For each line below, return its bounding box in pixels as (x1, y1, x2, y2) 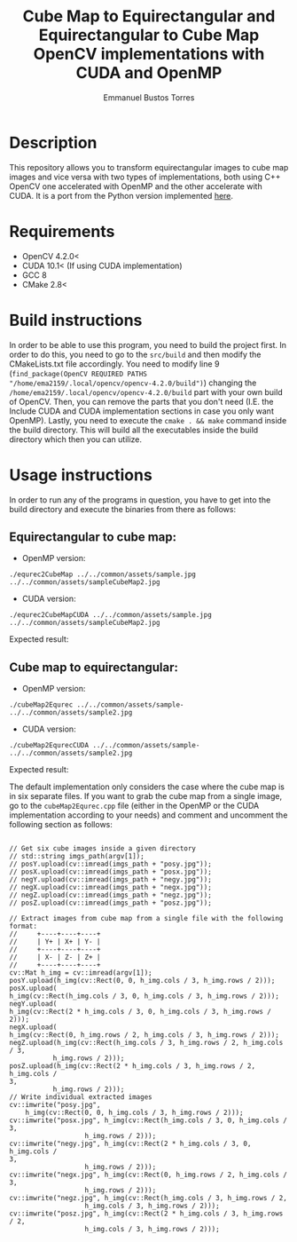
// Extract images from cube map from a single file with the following (9, 914, 284, 923)
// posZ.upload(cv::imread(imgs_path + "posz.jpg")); (9, 898, 213, 907)
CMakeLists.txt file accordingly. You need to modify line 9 (9, 358, 220, 369)
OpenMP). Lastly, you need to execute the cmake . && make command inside (9, 415, 287, 425)
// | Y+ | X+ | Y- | (9, 937, 101, 946)
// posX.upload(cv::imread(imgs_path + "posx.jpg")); (9, 867, 213, 876)
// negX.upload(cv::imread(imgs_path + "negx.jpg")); (9, 883, 213, 892)
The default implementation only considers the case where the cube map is (9, 781, 285, 792)
